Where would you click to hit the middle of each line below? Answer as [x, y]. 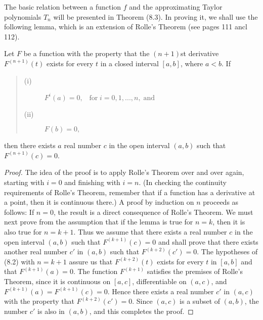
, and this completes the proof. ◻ [141, 311]
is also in [51, 311]
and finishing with [92, 182]
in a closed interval [129, 63]
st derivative [200, 53]
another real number [36, 252]
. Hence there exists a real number [161, 291]
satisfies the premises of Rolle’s [195, 271]
